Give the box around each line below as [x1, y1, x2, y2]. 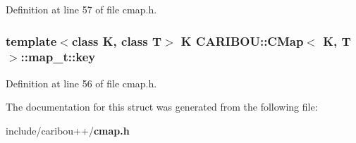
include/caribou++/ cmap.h [6, 123, 130, 137]
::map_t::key [20, 48, 96, 66]
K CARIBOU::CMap [180, 32, 304, 49]
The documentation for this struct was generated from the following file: [6, 99, 318, 114]
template [6, 32, 57, 49]
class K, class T [71, 32, 161, 49]
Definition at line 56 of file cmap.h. [6, 75, 157, 90]
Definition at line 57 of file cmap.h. [6, 2, 157, 16]
